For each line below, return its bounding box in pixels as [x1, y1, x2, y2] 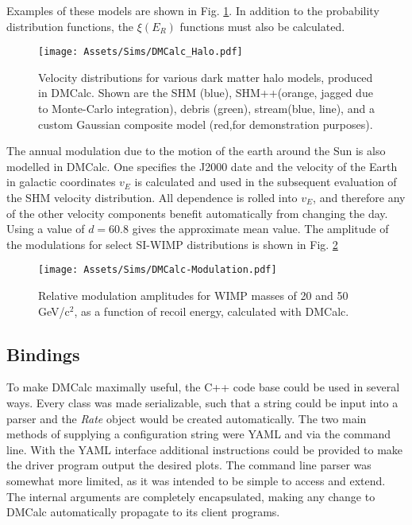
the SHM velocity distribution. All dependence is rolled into [6, 189, 298, 205]
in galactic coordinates [6, 173, 116, 190]
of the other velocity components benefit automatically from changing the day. [6, 204, 388, 221]
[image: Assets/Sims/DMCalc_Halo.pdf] [38, 46, 243, 58]
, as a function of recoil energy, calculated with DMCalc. [74, 302, 349, 319]
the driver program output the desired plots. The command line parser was [6, 457, 372, 473]
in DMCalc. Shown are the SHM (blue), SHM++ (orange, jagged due [38, 84, 373, 101]
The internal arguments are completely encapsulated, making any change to [6, 488, 375, 504]
